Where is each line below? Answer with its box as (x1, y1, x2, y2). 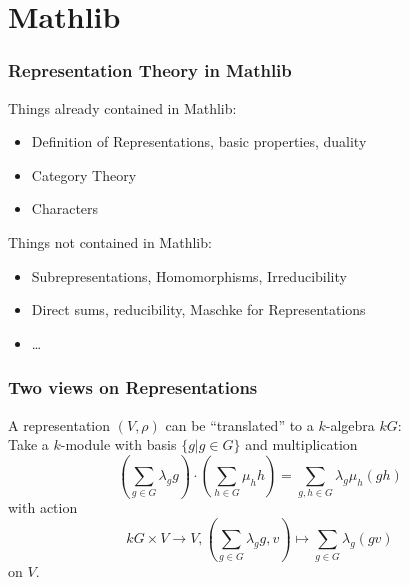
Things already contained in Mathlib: (8, 97, 237, 118)
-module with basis (60, 434, 177, 455)
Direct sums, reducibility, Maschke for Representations (31, 299, 366, 320)
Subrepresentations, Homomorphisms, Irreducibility (31, 265, 347, 286)
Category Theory (31, 164, 137, 185)
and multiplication (245, 434, 358, 455)
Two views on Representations (8, 375, 258, 400)
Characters (31, 198, 99, 219)
